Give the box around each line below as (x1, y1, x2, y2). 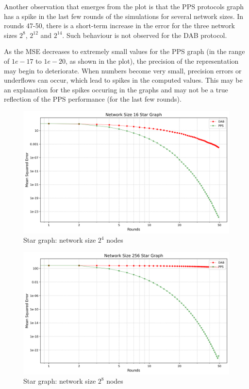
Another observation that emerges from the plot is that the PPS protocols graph (4, 1, 244, 11)
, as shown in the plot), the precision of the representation (66, 55, 239, 66)
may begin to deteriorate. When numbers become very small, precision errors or (4, 65, 242, 75)
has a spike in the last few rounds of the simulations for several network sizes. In (4, 11, 244, 21)
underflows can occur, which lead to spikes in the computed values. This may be (4, 75, 243, 85)
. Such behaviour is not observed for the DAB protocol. (62, 30, 227, 40)
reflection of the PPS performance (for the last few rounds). (4, 94, 182, 104)
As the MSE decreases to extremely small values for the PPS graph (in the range (4, 46, 245, 56)
